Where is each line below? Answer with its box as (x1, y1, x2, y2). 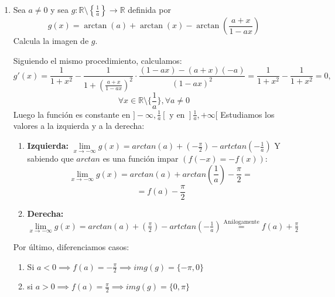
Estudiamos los (220, 108, 275, 120)
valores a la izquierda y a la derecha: (13, 120, 145, 132)
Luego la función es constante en (13, 108, 131, 120)
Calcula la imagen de (13, 35, 89, 46)
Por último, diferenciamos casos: (13, 240, 129, 252)
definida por (128, 4, 171, 15)
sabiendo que (27, 152, 74, 165)
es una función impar (102, 152, 179, 165)
